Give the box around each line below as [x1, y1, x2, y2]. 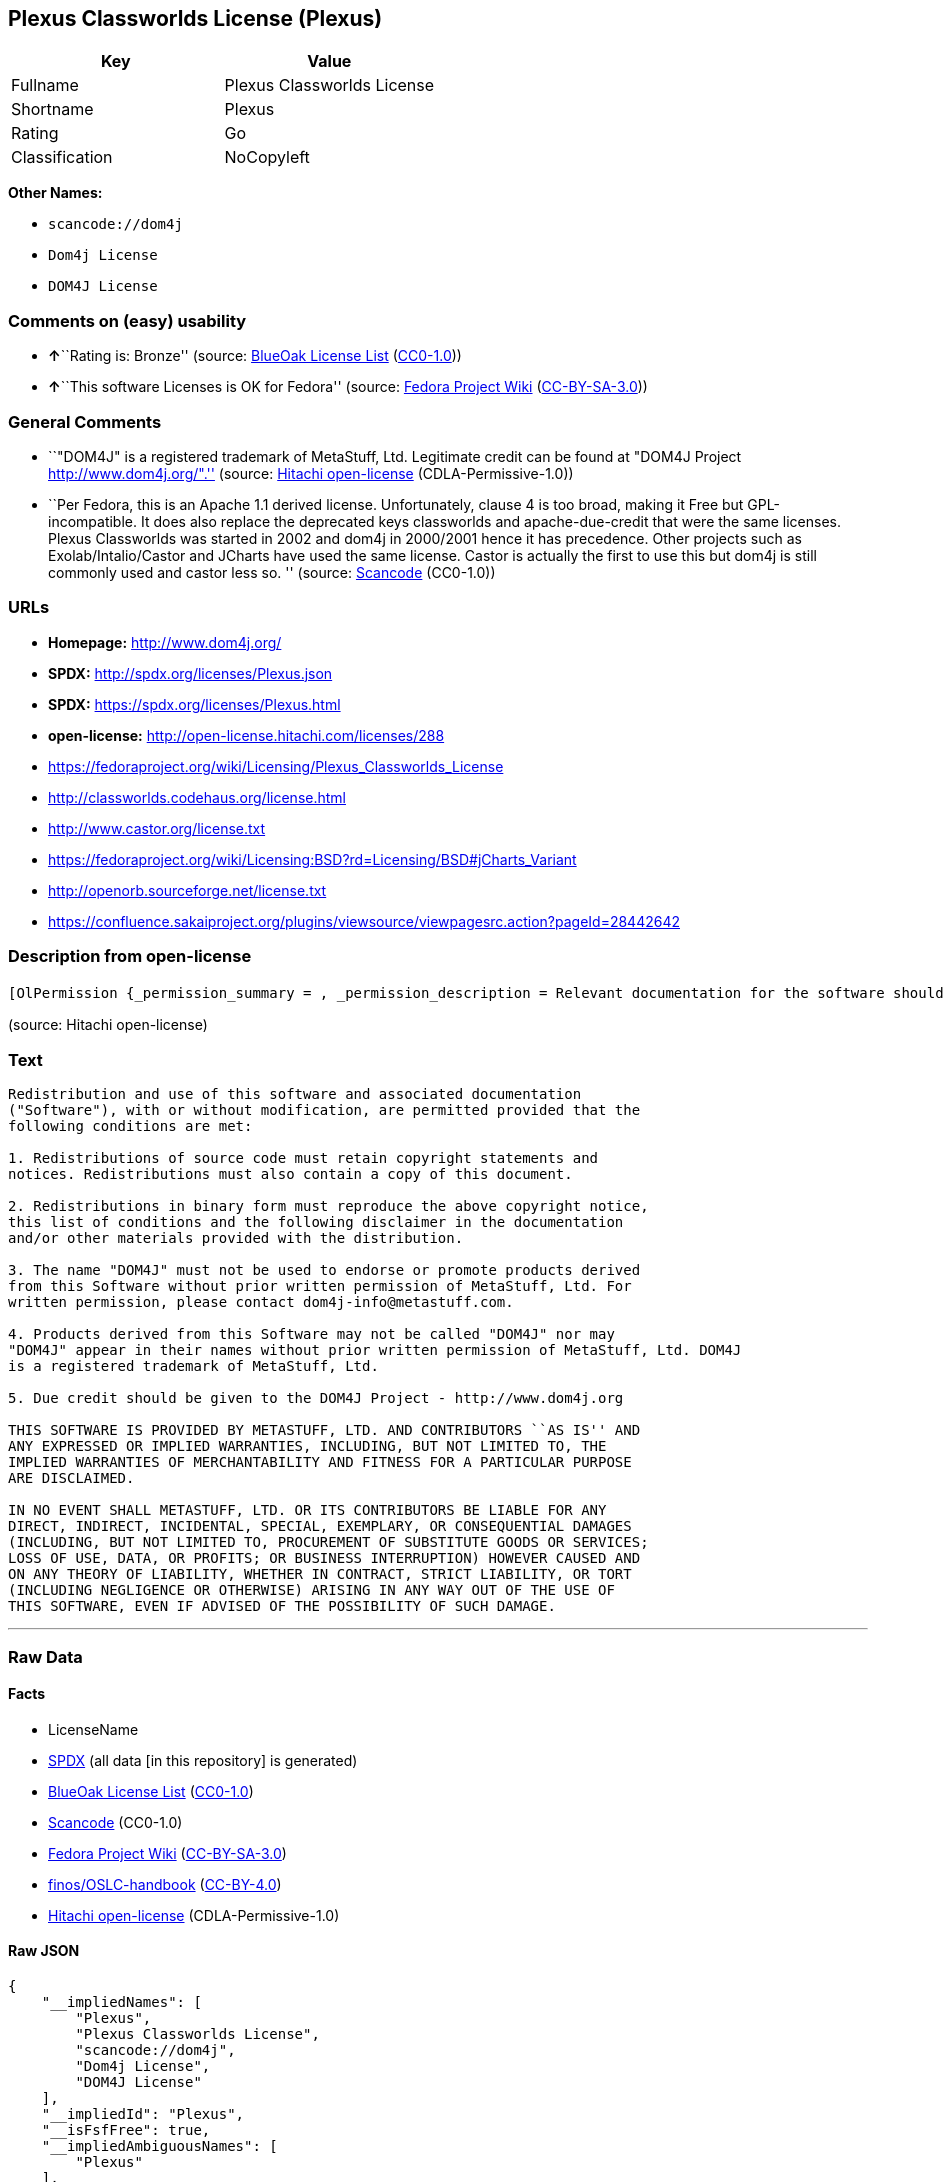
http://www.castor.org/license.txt [48, 819, 266, 837]
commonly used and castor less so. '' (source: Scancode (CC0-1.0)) [48, 563, 496, 581]
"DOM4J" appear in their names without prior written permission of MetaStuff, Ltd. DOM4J [8, 1342, 742, 1359]
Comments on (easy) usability [8, 310, 247, 331]
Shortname [11, 99, 94, 120]
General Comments [8, 411, 162, 432]
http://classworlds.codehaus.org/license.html [48, 788, 346, 806]
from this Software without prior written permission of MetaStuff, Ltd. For [8, 1278, 632, 1295]
